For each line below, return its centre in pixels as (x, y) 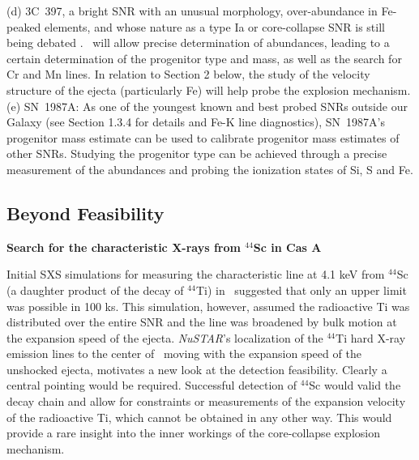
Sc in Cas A (287, 247)
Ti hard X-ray (371, 337)
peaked (24, 26)
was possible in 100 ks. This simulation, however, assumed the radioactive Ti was (208, 306)
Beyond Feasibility (86, 213)
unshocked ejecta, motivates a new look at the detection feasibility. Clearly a (197, 369)
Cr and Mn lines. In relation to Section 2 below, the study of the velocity (188, 74)
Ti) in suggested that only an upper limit (301, 290)
